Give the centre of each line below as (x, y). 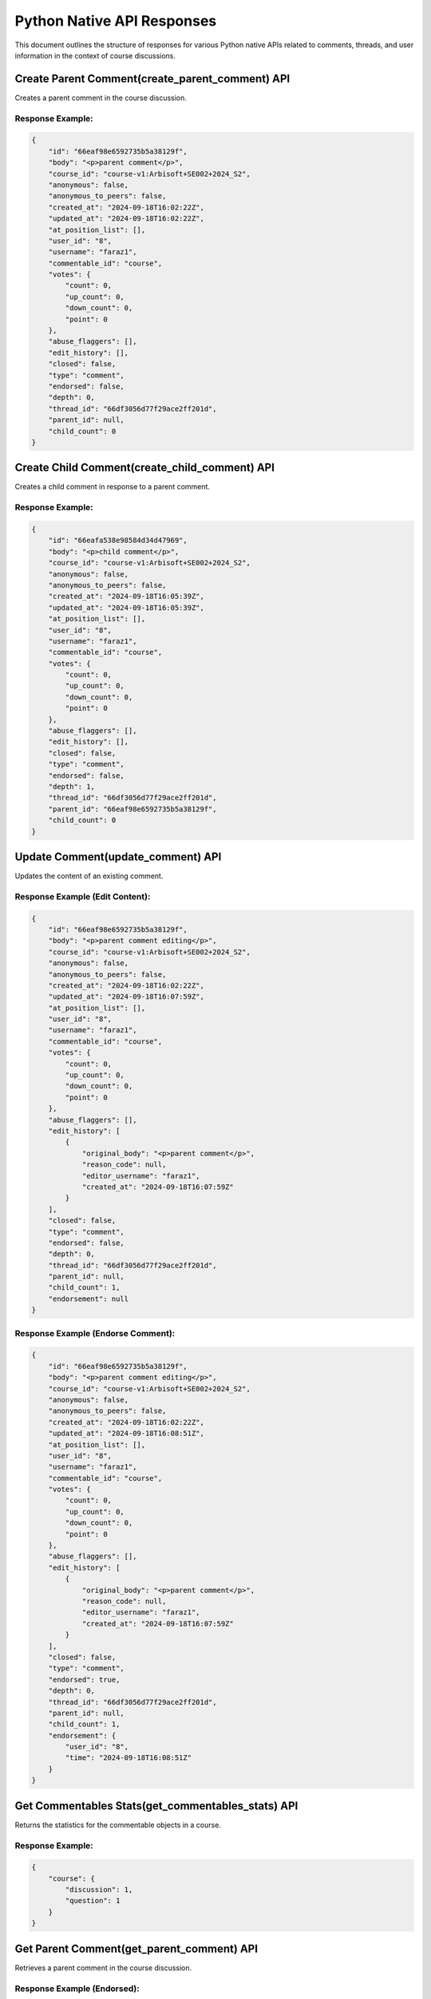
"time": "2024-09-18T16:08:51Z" (128, 1758)
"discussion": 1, (99, 1890)
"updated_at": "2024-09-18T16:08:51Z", (127, 1434)
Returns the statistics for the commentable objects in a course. (118, 1825)
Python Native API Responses (116, 21)
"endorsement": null (89, 1299)
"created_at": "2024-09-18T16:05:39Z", (127, 597)
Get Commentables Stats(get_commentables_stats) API (156, 1806)
